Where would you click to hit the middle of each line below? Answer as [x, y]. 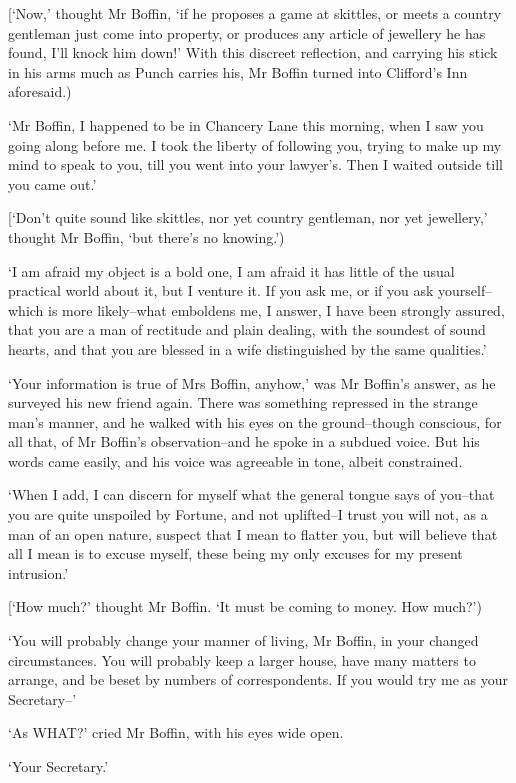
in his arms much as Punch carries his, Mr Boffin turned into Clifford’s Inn [238, 71]
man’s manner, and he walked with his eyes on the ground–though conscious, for [255, 421]
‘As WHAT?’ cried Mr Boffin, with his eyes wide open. [176, 732]
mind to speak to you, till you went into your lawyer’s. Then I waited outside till [255, 164]
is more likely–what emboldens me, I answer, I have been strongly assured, [276, 309]
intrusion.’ [38, 572]
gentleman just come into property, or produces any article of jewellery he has [247, 32]
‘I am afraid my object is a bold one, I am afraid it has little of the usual [231, 270]
